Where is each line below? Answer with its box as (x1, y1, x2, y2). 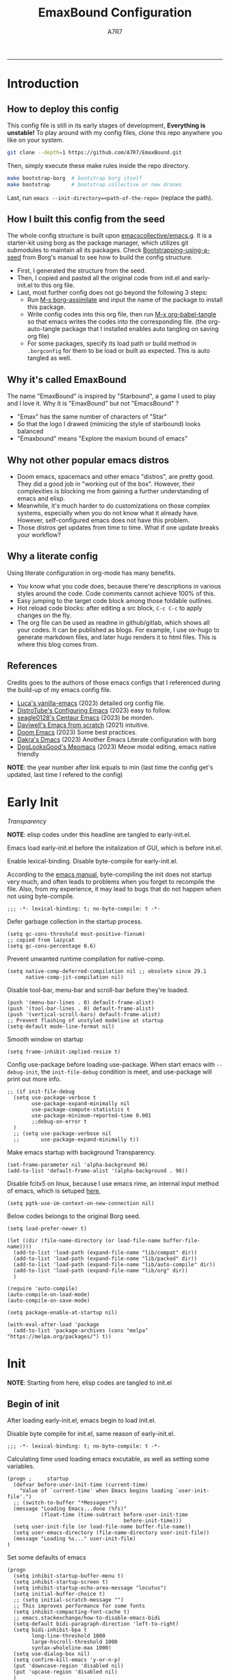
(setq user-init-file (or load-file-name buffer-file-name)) (13, 1523, 192, 1531)
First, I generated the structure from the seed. (16, 267, 146, 275)
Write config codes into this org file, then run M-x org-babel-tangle (27, 310, 217, 319)
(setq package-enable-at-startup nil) (7, 1309, 118, 1316)
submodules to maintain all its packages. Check (7, 246, 142, 254)
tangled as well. (27, 354, 72, 362)
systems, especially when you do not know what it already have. (16, 509, 199, 517)
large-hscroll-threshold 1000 (31, 1639, 118, 1646)
